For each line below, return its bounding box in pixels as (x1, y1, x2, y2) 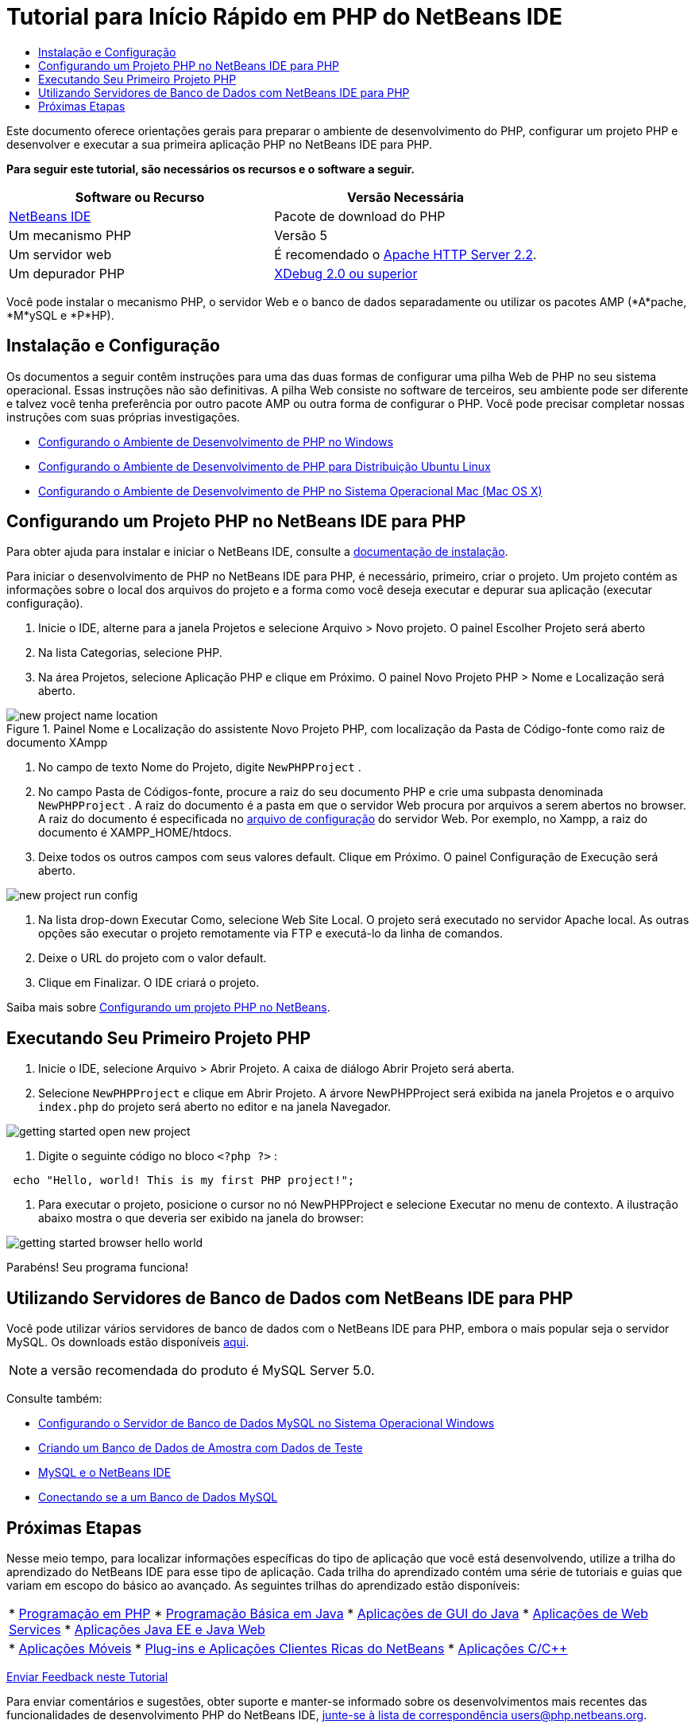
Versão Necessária (346, 188, 464, 205)
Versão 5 (274, 227, 327, 243)
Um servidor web (9, 246, 112, 262)
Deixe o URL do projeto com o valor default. (38, 951, 267, 965)
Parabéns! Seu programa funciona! (6, 1260, 189, 1275)
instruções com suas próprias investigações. (6, 410, 241, 424)
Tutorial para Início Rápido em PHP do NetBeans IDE (6, 3, 562, 30)
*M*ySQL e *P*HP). (6, 308, 114, 322)
